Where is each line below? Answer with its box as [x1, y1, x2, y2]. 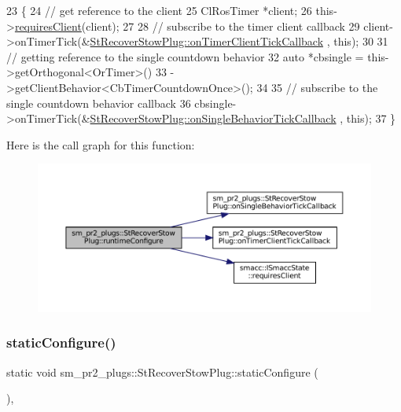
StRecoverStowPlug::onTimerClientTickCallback [90, 33, 324, 50]
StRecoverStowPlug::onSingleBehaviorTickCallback [90, 110, 337, 127]
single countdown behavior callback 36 [6, 94, 191, 111]
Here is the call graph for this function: [6, 136, 195, 153]
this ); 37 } [346, 110, 396, 127]
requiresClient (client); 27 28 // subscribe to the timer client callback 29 [14, 17, 360, 34]
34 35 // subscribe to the [256, 79, 378, 95]
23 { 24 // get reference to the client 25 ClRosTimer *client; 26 [6, 2, 312, 18]
